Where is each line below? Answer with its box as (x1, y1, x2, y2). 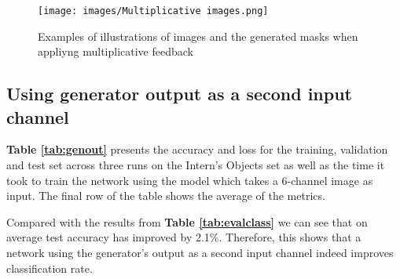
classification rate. (6, 259, 93, 276)
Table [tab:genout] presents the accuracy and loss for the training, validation (6, 141, 388, 158)
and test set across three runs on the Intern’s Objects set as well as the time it (6, 157, 385, 173)
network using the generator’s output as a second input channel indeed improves (6, 245, 394, 260)
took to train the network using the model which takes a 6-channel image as (6, 172, 373, 188)
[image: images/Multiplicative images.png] (38, 5, 269, 16)
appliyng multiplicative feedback (38, 43, 193, 60)
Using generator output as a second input (6, 82, 353, 106)
